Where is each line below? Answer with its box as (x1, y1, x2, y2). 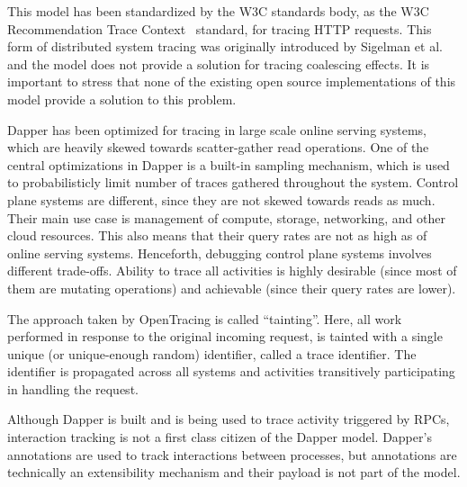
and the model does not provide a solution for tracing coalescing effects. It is (7, 54, 430, 73)
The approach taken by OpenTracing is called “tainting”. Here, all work (7, 309, 402, 328)
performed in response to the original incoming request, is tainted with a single (7, 327, 443, 346)
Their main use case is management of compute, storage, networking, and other (7, 208, 445, 227)
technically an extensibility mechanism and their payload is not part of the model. (7, 463, 461, 482)
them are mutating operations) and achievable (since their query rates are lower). (7, 278, 456, 297)
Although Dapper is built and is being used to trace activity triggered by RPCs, (7, 410, 450, 428)
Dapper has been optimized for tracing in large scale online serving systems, (7, 120, 427, 139)
